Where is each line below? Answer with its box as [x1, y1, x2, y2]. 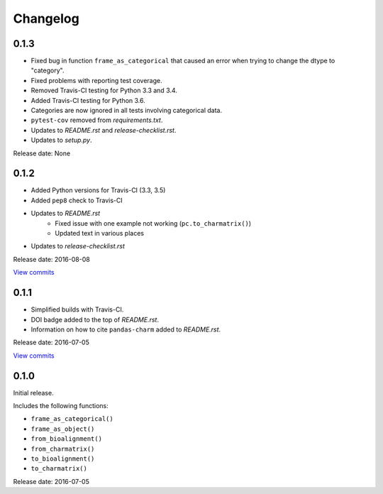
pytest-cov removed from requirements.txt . [30, 116, 163, 124]
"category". [30, 66, 65, 75]
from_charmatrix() [30, 444, 95, 453]
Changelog [13, 11, 79, 26]
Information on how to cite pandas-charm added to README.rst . [30, 325, 221, 334]
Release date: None [13, 149, 71, 158]
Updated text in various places [55, 229, 145, 238]
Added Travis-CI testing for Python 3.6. [30, 96, 145, 104]
